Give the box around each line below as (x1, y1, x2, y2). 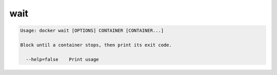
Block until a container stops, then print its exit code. (20, 42, 172, 48)
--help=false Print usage (26, 57, 100, 62)
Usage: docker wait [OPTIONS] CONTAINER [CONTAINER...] (20, 28, 164, 33)
